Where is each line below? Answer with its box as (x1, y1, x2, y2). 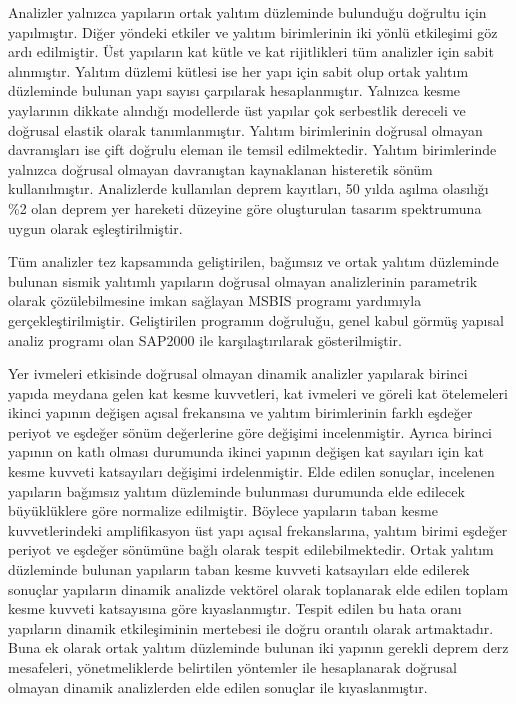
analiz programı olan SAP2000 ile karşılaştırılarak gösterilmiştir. (8, 329, 402, 350)
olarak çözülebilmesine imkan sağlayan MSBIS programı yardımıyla (8, 290, 422, 311)
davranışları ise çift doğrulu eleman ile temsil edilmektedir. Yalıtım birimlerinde (8, 139, 497, 160)
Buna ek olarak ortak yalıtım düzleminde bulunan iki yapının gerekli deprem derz (8, 637, 509, 658)
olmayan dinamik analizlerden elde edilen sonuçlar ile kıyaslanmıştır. (8, 676, 428, 697)
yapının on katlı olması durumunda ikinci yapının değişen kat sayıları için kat (8, 441, 484, 462)
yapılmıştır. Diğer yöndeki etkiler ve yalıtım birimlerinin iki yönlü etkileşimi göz (8, 21, 498, 42)
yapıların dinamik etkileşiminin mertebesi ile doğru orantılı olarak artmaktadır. (8, 617, 494, 638)
